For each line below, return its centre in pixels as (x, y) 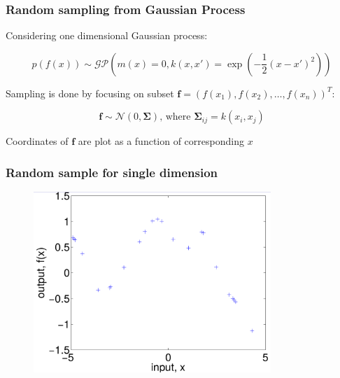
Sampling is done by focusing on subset (90, 93)
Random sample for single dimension (112, 172)
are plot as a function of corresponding (161, 141)
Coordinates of (37, 141)
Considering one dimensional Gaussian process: (107, 35)
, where (175, 117)
